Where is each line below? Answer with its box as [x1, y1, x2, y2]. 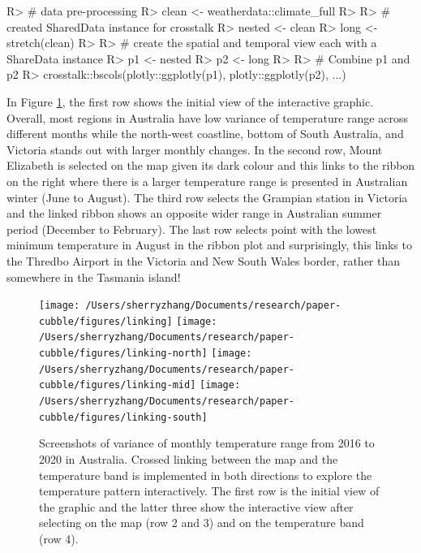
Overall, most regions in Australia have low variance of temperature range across [6, 109, 408, 126]
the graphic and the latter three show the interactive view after [39, 498, 354, 515]
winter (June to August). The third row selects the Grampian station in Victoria [6, 188, 408, 205]
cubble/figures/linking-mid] [39, 379, 196, 391]
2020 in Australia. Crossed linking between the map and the [39, 450, 338, 467]
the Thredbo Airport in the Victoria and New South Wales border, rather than [6, 252, 401, 269]
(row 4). [39, 529, 79, 547]
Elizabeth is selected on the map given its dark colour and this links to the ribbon [6, 157, 415, 174]
